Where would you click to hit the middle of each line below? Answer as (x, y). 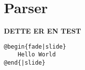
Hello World (37, 55)
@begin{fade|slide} (35, 46)
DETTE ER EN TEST (42, 31)
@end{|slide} (25, 63)
